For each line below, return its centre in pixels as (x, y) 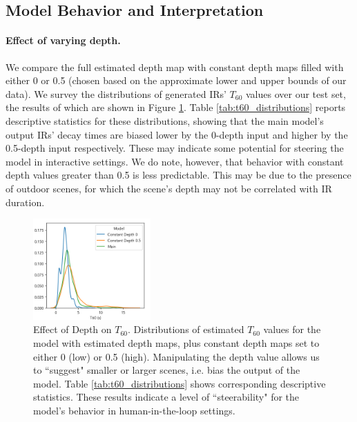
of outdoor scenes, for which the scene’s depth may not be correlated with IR (169, 188)
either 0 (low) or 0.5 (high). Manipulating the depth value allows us (176, 356)
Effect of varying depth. (63, 40)
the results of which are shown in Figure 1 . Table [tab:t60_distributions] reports (176, 107)
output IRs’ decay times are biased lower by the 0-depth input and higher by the (177, 134)
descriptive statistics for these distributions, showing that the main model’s (165, 120)
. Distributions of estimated (186, 329)
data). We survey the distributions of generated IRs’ (116, 93)
